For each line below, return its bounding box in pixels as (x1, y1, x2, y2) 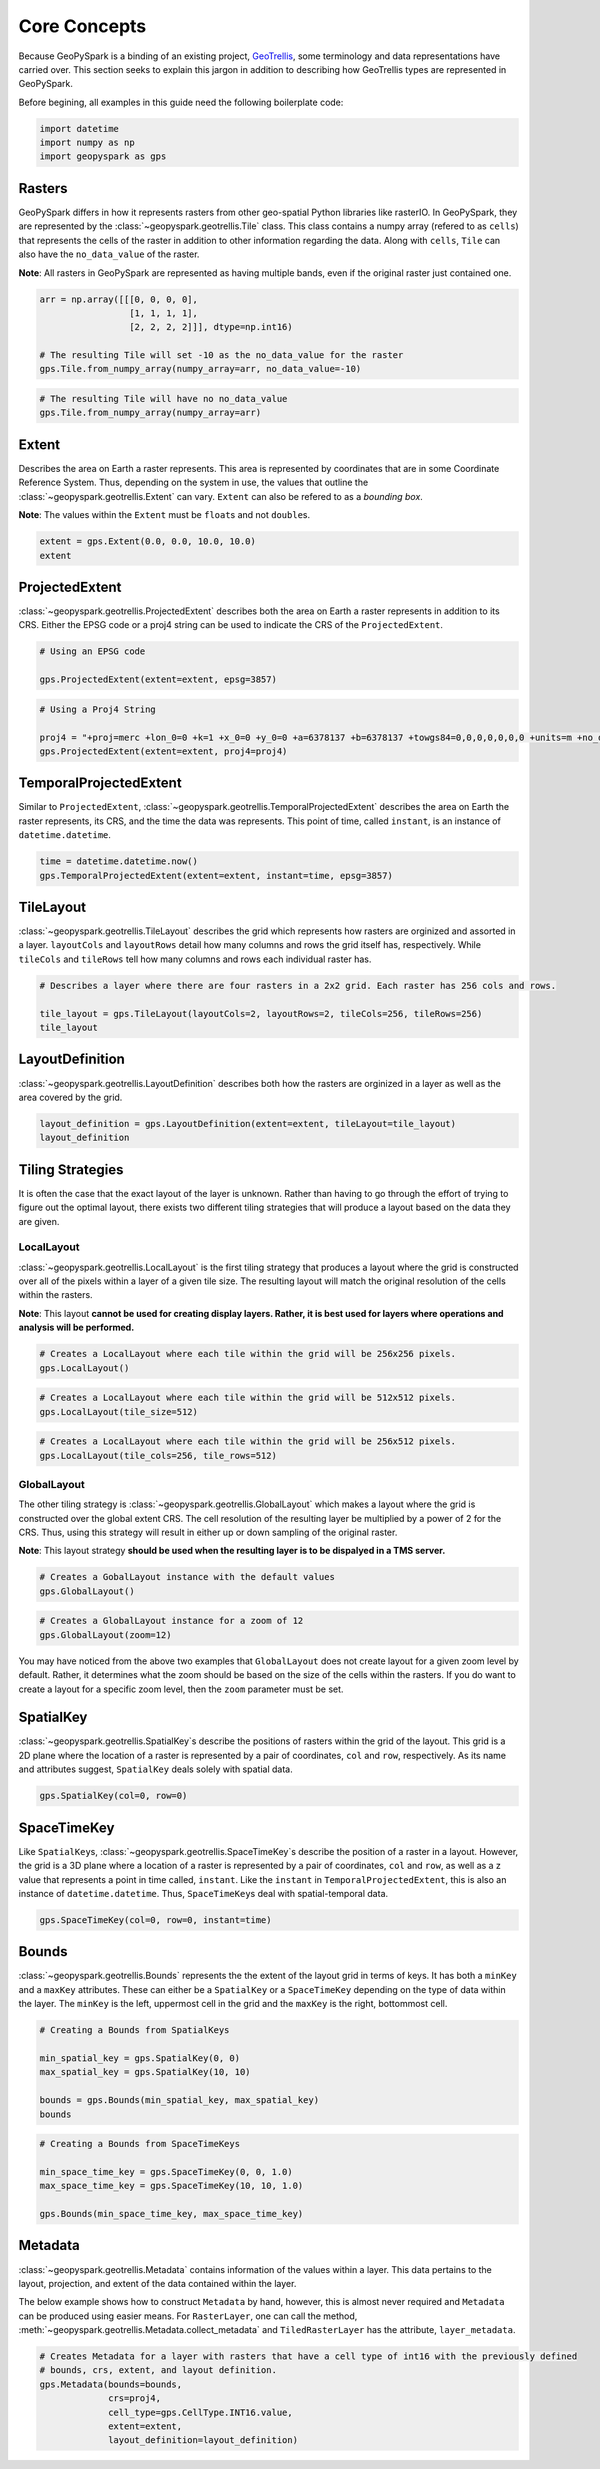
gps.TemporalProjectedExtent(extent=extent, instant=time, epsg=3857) (39, 870, 394, 881)
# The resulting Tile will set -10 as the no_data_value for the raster (39, 350, 404, 361)
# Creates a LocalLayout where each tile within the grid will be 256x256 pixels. (39, 1348, 457, 1360)
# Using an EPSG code (39, 646, 146, 657)
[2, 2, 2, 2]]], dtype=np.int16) (128, 321, 294, 333)
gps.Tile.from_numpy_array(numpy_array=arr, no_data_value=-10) (39, 363, 362, 375)
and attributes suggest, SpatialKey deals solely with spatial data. (18, 1763, 294, 1775)
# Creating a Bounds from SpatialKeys (39, 2025, 230, 2036)
